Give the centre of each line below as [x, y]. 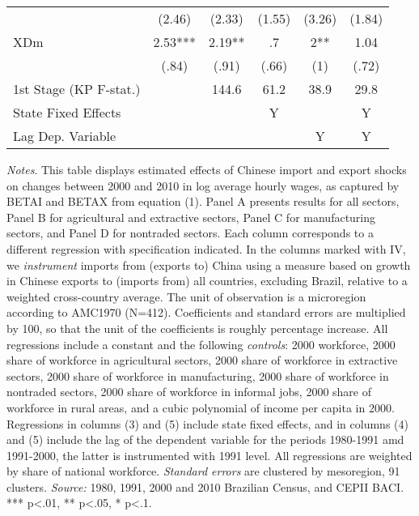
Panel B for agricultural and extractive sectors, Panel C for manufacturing [191, 217]
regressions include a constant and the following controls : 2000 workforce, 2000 [201, 344]
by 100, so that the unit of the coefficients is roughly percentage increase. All [197, 328]
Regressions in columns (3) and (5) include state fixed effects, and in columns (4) [207, 423]
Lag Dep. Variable [65, 136]
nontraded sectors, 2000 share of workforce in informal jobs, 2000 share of [189, 392]
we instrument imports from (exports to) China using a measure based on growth [209, 264]
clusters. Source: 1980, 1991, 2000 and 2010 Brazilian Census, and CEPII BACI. [205, 486]
